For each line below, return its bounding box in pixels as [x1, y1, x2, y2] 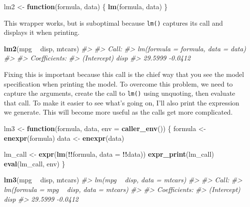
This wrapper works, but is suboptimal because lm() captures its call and [4, 17, 223, 28]
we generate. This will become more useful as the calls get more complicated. [4, 107, 233, 117]
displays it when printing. [4, 27, 80, 37]
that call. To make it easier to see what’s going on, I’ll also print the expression [4, 97, 239, 107]
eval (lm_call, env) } [4, 158, 65, 168]
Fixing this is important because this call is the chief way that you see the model [4, 69, 244, 79]
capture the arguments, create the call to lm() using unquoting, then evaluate [4, 88, 235, 98]
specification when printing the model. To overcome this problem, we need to [4, 78, 233, 89]
